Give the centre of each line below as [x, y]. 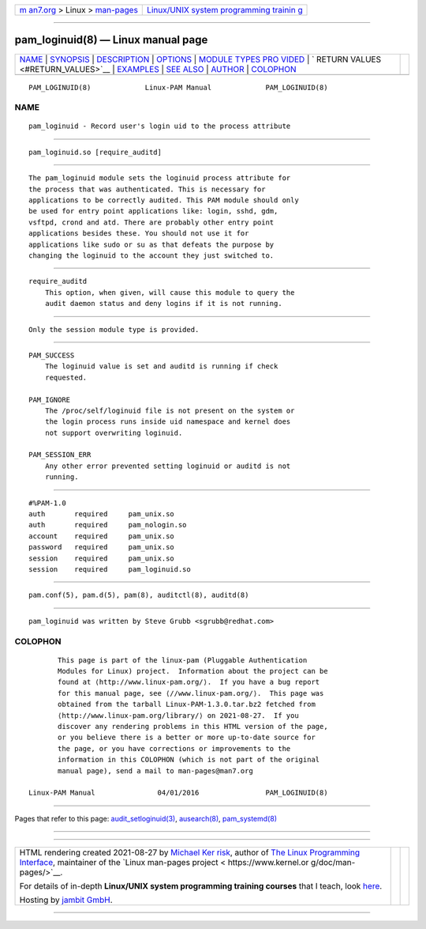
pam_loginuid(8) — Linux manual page [111, 40]
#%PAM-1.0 [47, 503]
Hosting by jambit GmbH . [66, 900]
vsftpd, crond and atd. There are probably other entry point [151, 222]
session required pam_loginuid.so [110, 569]
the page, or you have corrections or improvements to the [174, 748]
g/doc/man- [333, 863]
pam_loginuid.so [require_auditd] [95, 152]
